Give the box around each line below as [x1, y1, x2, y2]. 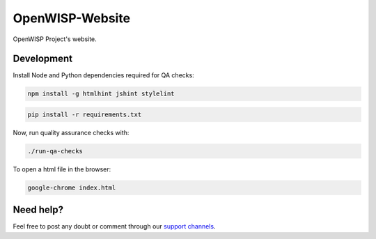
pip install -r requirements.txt [27, 111, 142, 118]
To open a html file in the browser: [13, 164, 111, 174]
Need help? [13, 204, 64, 216]
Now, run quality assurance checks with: [13, 129, 130, 137]
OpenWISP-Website [13, 10, 131, 26]
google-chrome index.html [27, 183, 116, 192]
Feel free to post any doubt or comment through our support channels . [13, 222, 216, 231]
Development [13, 53, 73, 65]
